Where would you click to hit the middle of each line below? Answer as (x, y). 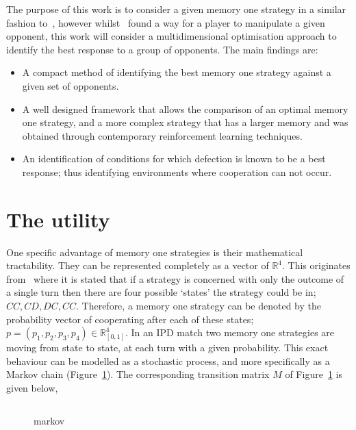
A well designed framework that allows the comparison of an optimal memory (185, 109)
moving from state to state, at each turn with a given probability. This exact (167, 347)
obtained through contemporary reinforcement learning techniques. (162, 135)
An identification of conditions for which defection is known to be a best (174, 159)
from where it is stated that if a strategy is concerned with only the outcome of (175, 278)
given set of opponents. (71, 85)
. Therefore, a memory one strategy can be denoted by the (198, 306)
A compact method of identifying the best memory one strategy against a (177, 72)
